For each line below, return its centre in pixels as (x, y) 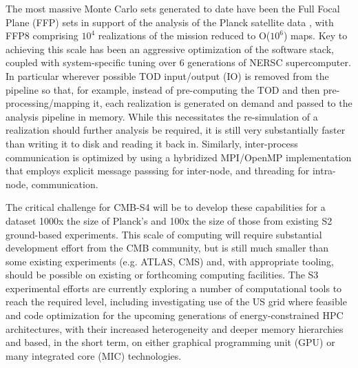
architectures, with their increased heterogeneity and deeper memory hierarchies (175, 328)
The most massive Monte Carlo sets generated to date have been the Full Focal (173, 8)
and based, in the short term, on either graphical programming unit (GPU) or (170, 342)
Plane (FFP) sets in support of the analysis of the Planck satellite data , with (170, 22)
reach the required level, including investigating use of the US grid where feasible (176, 301)
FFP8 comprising (42, 35)
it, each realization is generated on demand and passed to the (223, 103)
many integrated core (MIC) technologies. (94, 355)
